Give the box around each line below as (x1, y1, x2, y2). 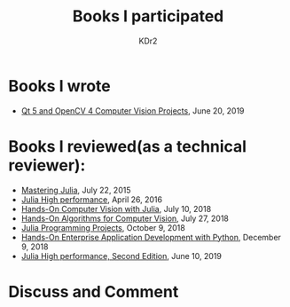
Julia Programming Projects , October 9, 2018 (20, 222, 185, 232)
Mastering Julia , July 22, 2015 (20, 185, 131, 195)
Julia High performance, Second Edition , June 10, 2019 (20, 250, 223, 261)
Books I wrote (8, 75, 112, 96)
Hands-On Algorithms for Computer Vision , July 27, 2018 (20, 213, 230, 224)
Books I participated (72, 6, 224, 27)
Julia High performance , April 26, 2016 (20, 193, 163, 205)
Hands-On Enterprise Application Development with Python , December (20, 232, 281, 242)
